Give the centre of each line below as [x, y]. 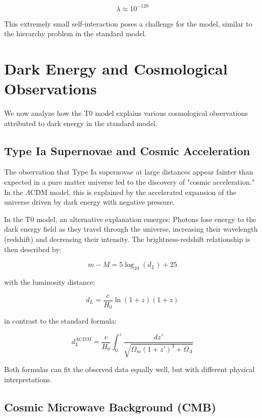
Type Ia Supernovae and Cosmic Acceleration [127, 150]
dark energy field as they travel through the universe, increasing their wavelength [131, 229]
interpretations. [28, 379]
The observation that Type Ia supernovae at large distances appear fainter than [129, 172]
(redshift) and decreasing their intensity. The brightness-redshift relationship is [127, 239]
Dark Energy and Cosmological [116, 68]
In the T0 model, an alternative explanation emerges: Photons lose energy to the [130, 219]
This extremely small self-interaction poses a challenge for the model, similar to [128, 23]
